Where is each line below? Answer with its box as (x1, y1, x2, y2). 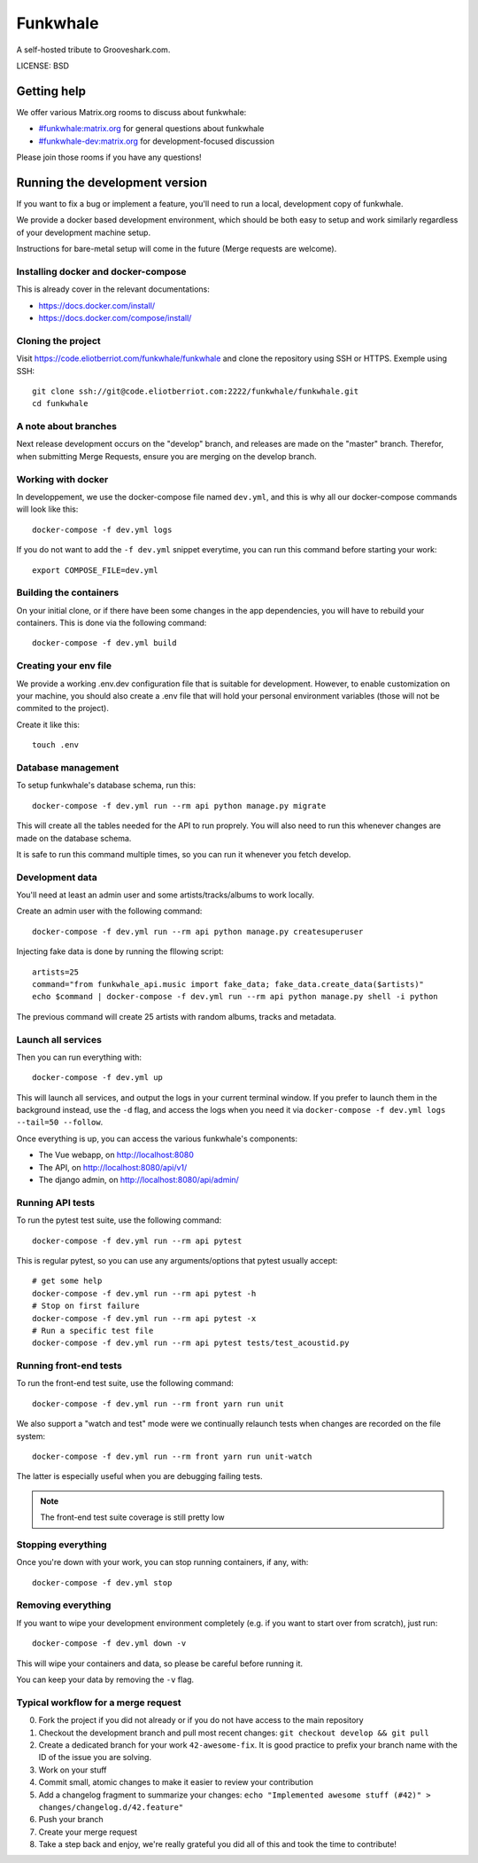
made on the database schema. (16, 833, 132, 843)
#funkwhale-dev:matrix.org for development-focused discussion (38, 136, 274, 146)
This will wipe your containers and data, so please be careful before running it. (16, 1658, 304, 1669)
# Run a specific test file (32, 1326, 154, 1335)
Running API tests (16, 1196, 96, 1209)
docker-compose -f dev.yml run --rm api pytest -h (32, 1288, 257, 1298)
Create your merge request (38, 1827, 137, 1837)
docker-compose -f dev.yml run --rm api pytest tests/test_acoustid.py (32, 1338, 350, 1348)
